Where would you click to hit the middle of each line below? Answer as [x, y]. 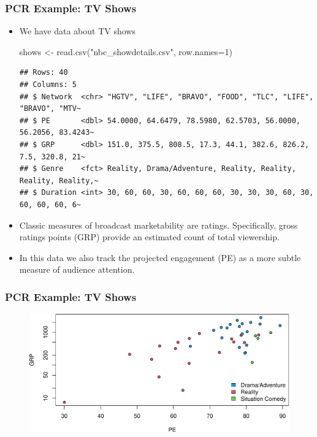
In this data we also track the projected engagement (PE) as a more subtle [160, 257]
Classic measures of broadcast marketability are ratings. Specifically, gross [158, 225]
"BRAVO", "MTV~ [50, 109]
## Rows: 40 [44, 73]
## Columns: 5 [48, 85]
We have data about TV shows [77, 31]
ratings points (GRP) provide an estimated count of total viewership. [149, 237]
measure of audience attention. [77, 269]
